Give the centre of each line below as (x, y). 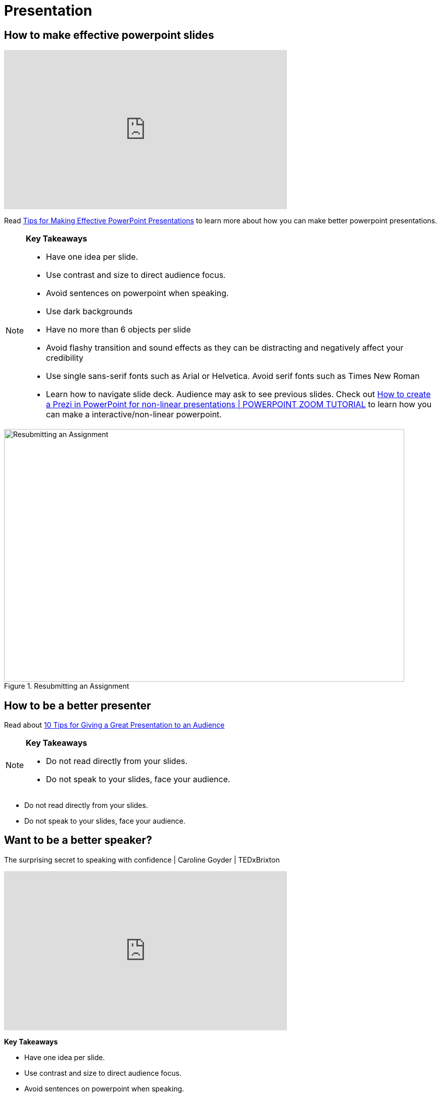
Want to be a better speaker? (78, 840)
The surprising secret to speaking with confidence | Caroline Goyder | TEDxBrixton (142, 860)
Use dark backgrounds (89, 312)
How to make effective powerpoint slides (109, 35)
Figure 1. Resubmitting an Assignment (67, 686)
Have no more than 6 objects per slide (118, 330)
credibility (65, 358)
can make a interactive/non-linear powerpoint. (134, 415)
